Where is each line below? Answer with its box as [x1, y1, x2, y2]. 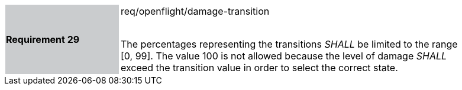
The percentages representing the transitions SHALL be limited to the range [121, 38, 458, 50]
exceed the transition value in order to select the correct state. [121, 62, 398, 74]
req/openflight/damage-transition [121, 5, 270, 17]
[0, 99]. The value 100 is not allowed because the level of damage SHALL [121, 50, 447, 62]
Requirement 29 [6, 34, 80, 45]
